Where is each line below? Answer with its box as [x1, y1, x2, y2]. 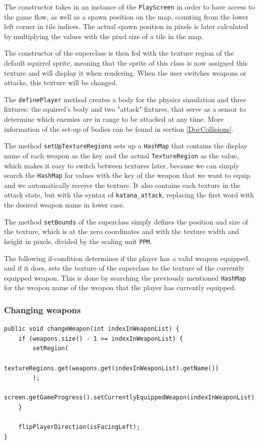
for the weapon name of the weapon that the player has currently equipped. [4, 282, 236, 293]
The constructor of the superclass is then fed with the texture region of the [4, 48, 234, 58]
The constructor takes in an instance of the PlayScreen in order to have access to [4, 2, 255, 12]
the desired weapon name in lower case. [4, 199, 125, 210]
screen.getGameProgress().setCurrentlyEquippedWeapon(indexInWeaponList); [4, 394, 258, 401]
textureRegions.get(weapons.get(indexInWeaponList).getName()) [4, 364, 219, 372]
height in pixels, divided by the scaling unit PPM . [4, 236, 152, 246]
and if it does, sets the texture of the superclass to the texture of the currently [4, 263, 244, 273]
